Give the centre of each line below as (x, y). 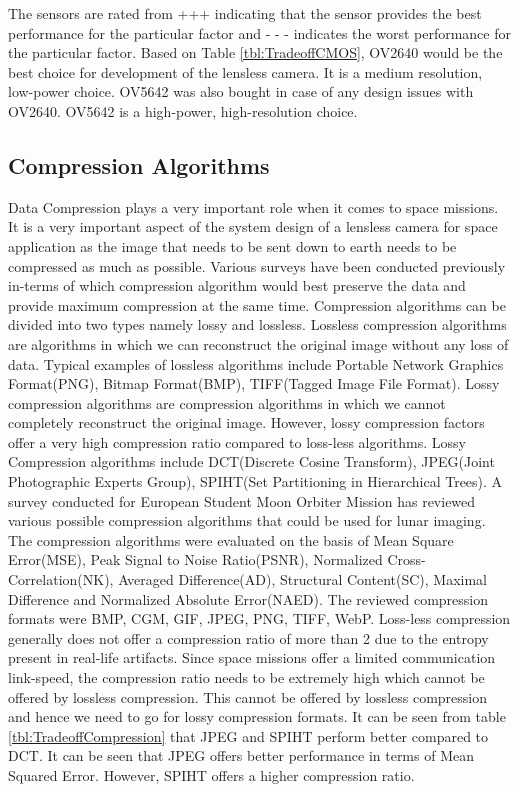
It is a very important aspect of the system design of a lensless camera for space (253, 226)
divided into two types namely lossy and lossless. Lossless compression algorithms (257, 324)
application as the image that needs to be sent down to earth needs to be (232, 245)
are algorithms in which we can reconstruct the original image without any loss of (258, 343)
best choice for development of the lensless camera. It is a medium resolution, (245, 71)
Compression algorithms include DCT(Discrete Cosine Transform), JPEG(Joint (251, 461)
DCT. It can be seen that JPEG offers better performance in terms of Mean (241, 755)
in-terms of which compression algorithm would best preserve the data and (237, 285)
